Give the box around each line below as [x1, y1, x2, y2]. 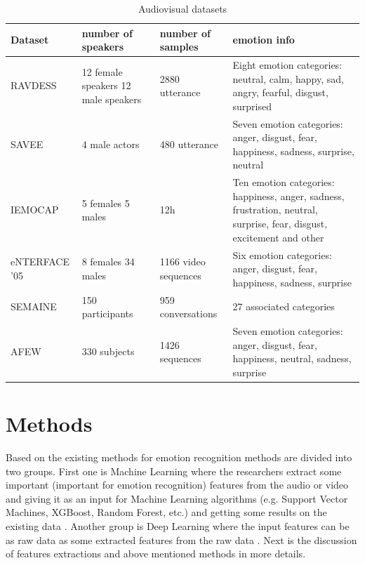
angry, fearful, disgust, [232, 85, 328, 100]
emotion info [232, 32, 295, 47]
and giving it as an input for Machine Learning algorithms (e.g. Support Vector [6, 491, 348, 505]
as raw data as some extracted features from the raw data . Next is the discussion [6, 532, 357, 547]
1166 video [159, 254, 206, 269]
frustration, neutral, [232, 202, 318, 217]
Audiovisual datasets [138, 1, 227, 15]
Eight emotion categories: [232, 58, 343, 72]
